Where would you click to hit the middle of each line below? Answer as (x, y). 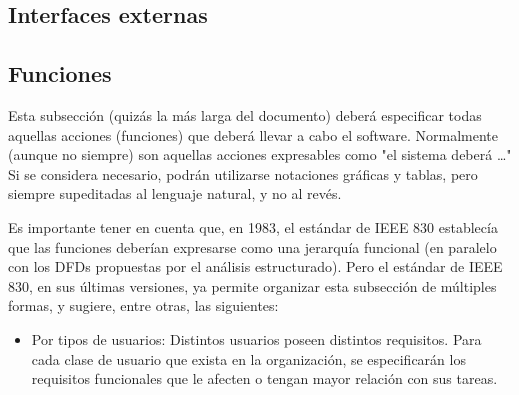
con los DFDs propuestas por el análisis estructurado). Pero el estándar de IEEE (255, 266)
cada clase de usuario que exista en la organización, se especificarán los (248, 358)
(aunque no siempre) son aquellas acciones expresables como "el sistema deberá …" (260, 154)
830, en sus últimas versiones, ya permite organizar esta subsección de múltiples (252, 285)
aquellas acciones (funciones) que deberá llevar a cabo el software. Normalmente (253, 134)
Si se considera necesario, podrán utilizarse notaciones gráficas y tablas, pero (243, 173)
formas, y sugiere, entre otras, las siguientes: (143, 305)
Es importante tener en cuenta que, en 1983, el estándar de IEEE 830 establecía (253, 226)
